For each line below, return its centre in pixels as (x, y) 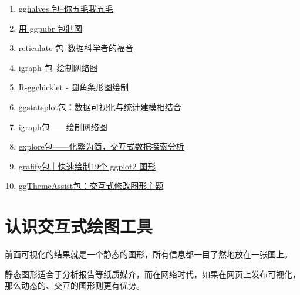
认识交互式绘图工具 (79, 226)
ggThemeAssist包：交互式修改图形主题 (91, 186)
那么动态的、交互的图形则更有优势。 (75, 285)
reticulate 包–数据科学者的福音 (76, 48)
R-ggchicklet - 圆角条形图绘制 (74, 87)
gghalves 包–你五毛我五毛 (66, 8)
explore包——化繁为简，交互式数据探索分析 (101, 146)
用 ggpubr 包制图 (50, 28)
